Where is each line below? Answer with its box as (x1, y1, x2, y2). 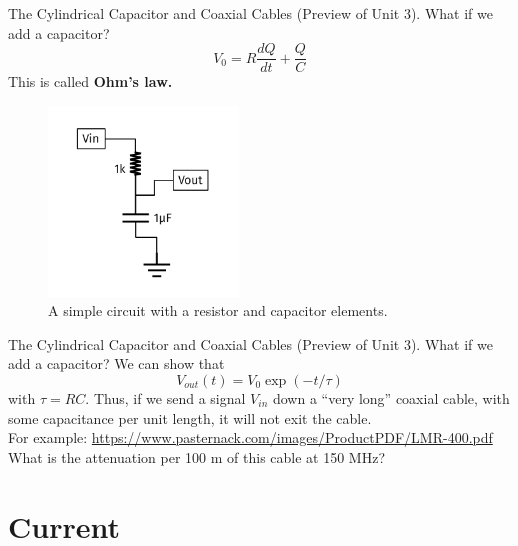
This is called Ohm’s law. (8, 71, 173, 92)
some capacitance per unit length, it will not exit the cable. (8, 407, 372, 428)
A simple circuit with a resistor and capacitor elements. (48, 300, 388, 321)
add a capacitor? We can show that (8, 353, 225, 374)
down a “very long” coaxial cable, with (272, 388, 510, 409)
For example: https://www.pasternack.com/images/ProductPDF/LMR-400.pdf (8, 427, 493, 448)
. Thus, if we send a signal (85, 388, 246, 409)
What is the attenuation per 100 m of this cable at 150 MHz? (8, 446, 386, 467)
